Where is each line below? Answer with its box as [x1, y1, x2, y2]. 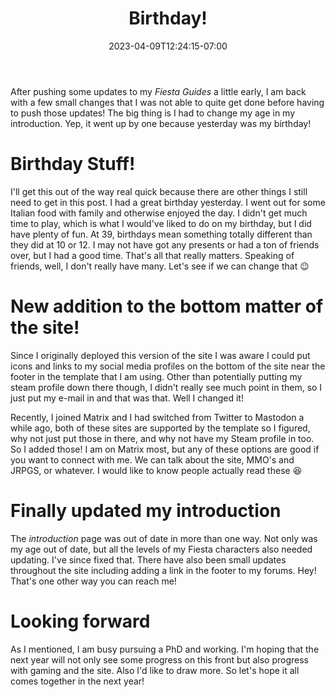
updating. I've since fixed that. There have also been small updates [10, 553, 287, 566]
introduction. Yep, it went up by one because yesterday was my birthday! [10, 117, 312, 129]
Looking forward [10, 610, 151, 632]
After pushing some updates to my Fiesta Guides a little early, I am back [10, 85, 307, 97]
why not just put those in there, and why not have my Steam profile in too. [10, 432, 315, 444]
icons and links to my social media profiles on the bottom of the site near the [10, 360, 326, 372]
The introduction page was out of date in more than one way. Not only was [10, 532, 318, 544]
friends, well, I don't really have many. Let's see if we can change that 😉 [10, 260, 310, 272]
